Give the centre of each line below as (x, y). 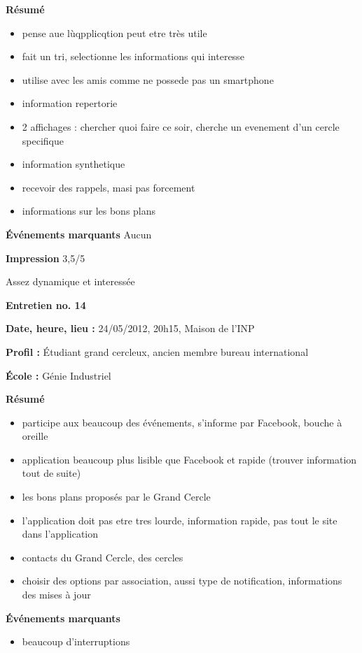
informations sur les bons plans (89, 211)
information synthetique (74, 164)
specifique (43, 140)
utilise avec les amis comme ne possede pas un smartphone (148, 79)
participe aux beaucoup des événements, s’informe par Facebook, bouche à (182, 422)
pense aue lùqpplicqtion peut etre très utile (114, 33)
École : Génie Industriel (58, 375)
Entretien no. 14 (46, 304)
